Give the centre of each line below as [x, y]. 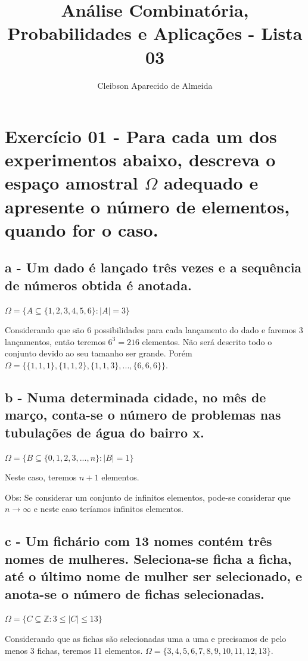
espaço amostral [71, 183]
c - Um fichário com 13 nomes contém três [139, 541]
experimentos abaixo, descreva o [140, 159]
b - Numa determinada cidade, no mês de [136, 397]
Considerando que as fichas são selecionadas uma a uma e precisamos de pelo [146, 638]
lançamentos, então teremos [55, 341]
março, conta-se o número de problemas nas [143, 415]
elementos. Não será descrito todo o [207, 341]
